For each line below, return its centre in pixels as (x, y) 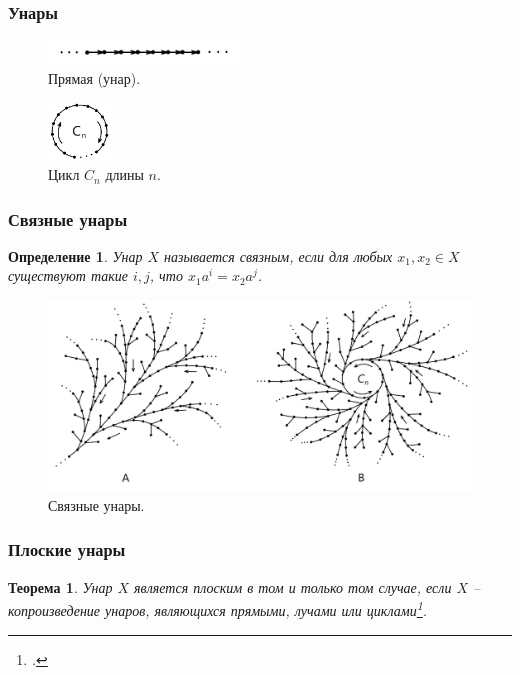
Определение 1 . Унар (75, 255)
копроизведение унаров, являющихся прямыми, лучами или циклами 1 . (218, 609)
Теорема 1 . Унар (60, 586)
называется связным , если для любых (278, 255)
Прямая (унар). (94, 78)
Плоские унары (67, 549)
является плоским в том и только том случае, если (293, 586)
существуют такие (68, 275)
